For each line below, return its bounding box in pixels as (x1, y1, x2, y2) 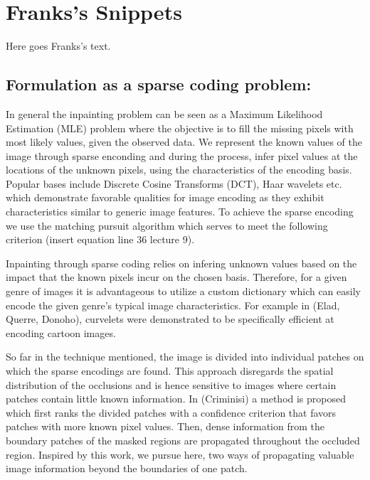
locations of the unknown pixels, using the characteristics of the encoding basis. (6, 162, 352, 177)
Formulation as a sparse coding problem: (6, 73, 312, 95)
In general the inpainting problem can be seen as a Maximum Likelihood (6, 106, 323, 121)
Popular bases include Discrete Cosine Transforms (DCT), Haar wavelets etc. (6, 176, 342, 191)
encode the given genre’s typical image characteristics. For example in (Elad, (6, 297, 340, 312)
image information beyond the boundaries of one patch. (6, 461, 248, 476)
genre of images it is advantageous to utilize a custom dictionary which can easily (6, 284, 361, 299)
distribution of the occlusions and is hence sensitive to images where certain (6, 377, 337, 392)
